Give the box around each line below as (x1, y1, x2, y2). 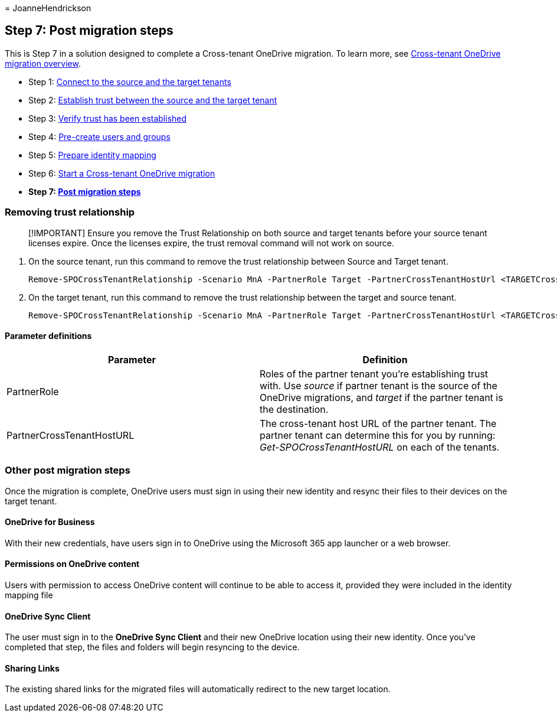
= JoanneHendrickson (5, 3, 91, 13)
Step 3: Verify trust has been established (28, 113, 187, 123)
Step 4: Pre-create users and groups (28, 131, 171, 142)
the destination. (260, 403, 329, 415)
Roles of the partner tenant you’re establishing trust (260, 367, 489, 380)
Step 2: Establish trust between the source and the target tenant (28, 94, 277, 105)
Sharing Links (5, 663, 60, 673)
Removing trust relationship (5, 206, 135, 219)
